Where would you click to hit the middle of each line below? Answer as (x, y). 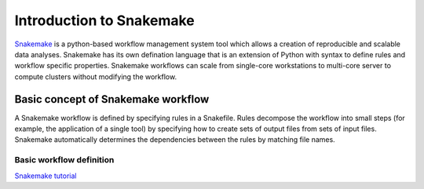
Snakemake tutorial (46, 176)
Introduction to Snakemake (105, 20)
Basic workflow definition (64, 160)
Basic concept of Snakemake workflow (112, 99)
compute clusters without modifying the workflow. (95, 76)
